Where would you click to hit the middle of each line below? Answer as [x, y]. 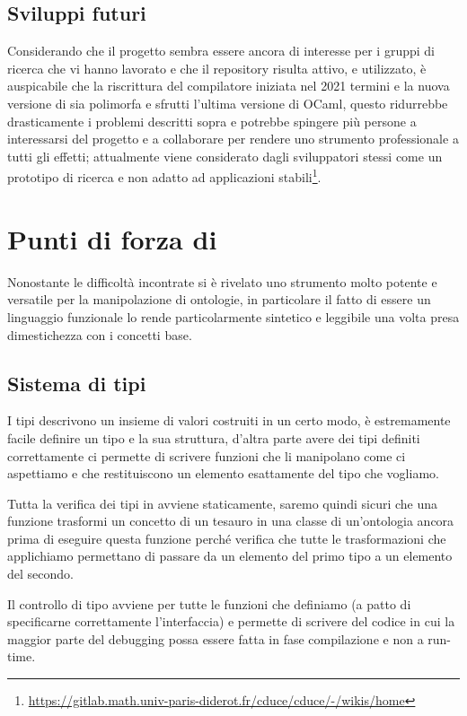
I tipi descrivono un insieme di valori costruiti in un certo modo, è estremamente [229, 420]
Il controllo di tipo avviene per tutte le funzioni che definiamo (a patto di [209, 603]
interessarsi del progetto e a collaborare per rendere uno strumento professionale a [233, 139]
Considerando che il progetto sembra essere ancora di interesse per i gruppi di [221, 51]
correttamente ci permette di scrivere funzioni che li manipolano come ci [207, 455]
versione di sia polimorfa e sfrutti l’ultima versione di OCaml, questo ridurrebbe [228, 103]
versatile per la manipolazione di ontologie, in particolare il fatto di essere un [219, 299]
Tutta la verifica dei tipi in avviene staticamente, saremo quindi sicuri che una [223, 503]
